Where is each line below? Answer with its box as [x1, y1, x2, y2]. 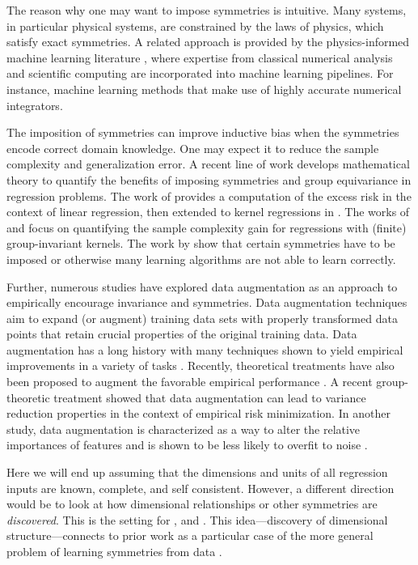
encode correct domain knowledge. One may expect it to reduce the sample [6, 139, 379, 156]
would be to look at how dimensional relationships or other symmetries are [6, 495, 378, 512]
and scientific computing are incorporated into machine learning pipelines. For [6, 65, 394, 82]
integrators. [6, 96, 63, 113]
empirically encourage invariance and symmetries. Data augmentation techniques [6, 294, 407, 311]
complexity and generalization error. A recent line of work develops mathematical [6, 155, 410, 172]
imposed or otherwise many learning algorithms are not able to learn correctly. [6, 250, 396, 267]
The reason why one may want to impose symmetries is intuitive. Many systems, [6, 2, 407, 18]
